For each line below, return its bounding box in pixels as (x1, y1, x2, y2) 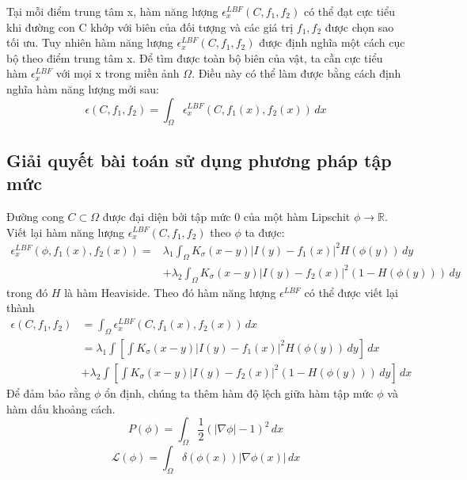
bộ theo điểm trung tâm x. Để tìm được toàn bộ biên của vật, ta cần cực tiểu (6, 49, 383, 66)
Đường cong (6, 208, 64, 224)
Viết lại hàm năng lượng (6, 223, 124, 240)
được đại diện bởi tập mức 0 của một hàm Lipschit (102, 208, 351, 224)
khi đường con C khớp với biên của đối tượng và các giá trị (6, 18, 294, 35)
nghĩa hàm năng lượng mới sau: (6, 80, 159, 97)
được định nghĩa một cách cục (259, 34, 405, 51)
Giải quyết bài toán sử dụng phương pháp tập (6, 147, 392, 172)
